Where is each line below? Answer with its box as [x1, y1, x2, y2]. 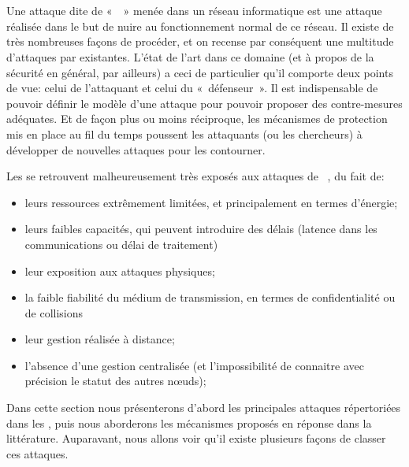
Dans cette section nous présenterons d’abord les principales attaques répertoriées [6, 399, 401, 416]
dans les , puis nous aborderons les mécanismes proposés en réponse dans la [6, 414, 372, 431]
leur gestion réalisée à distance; [24, 331, 175, 347]
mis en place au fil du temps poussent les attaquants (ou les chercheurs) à [6, 125, 363, 142]
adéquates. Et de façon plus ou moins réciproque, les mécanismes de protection [6, 110, 388, 127]
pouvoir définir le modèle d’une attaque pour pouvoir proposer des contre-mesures [6, 95, 403, 111]
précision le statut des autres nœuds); [24, 372, 206, 389]
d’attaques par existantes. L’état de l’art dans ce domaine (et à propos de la [6, 48, 374, 65]
